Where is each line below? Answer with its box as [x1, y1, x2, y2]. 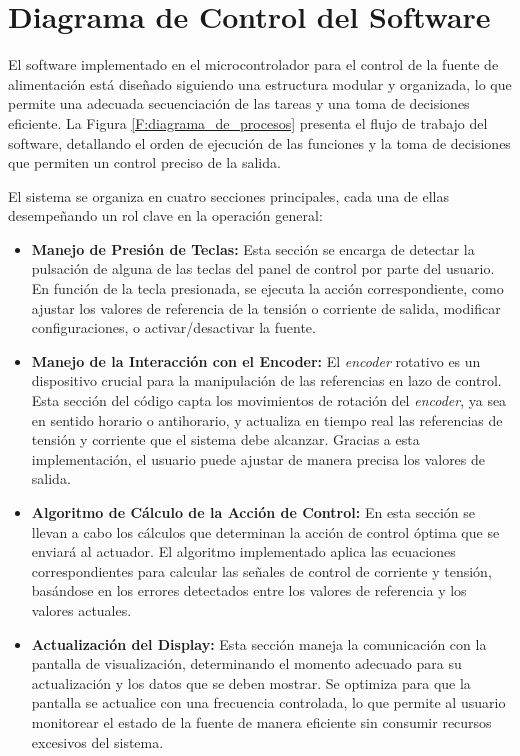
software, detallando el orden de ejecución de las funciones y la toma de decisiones [8, 132, 511, 153]
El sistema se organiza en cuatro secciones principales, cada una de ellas [8, 185, 450, 206]
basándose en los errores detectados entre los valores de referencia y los [31, 580, 467, 601]
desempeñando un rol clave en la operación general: [8, 205, 323, 226]
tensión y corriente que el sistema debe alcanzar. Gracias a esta [31, 429, 420, 450]
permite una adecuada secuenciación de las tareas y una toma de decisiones [8, 93, 470, 114]
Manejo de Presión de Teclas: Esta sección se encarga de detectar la [31, 238, 475, 259]
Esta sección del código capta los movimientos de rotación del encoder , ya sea [31, 390, 507, 411]
